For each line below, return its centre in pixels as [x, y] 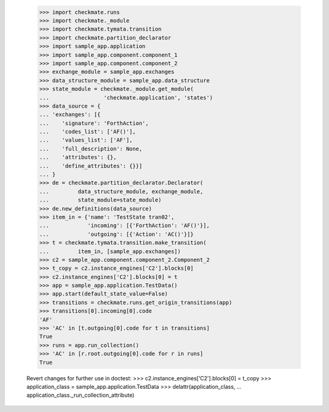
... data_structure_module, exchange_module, [121, 191]
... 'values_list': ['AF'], [86, 140]
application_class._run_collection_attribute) [80, 395]
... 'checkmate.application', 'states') [126, 97]
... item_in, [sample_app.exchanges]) [110, 251]
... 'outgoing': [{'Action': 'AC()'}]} [117, 234]
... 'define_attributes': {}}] [91, 166]
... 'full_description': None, [91, 149]
